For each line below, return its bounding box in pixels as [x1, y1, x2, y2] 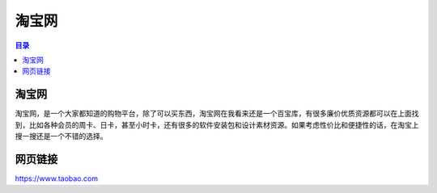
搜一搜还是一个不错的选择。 [15, 132, 108, 141]
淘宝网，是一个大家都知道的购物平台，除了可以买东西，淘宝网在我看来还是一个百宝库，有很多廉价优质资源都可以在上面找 [15, 109, 419, 119]
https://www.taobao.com [15, 174, 99, 183]
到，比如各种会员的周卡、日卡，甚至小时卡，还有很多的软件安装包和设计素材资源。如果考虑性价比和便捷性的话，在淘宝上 [15, 120, 419, 129]
